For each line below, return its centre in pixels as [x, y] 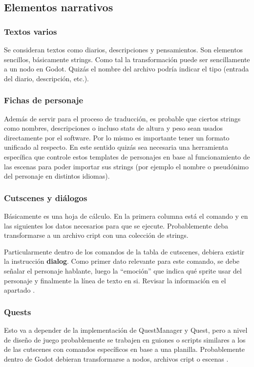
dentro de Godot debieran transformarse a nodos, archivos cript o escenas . [116, 358]
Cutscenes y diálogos [46, 197]
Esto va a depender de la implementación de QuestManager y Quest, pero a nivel [126, 330]
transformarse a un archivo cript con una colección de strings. [96, 235]
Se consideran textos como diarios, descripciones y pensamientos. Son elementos [124, 49]
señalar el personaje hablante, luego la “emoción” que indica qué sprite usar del [123, 270]
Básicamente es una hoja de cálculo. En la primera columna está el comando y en [126, 216]
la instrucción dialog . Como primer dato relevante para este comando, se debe [122, 261]
